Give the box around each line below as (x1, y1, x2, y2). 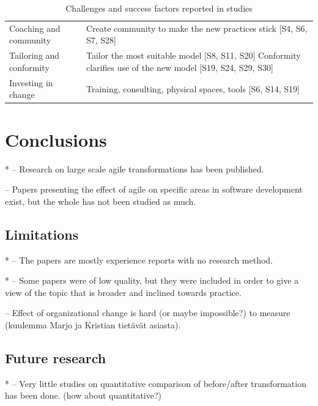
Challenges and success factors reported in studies (65, 2, 253, 14)
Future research (5, 348, 106, 367)
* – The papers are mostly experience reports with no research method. (5, 253, 273, 266)
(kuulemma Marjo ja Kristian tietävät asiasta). (5, 318, 181, 331)
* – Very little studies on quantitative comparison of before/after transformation (5, 377, 306, 389)
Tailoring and (9, 49, 60, 62)
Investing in (9, 76, 53, 89)
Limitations (5, 224, 79, 243)
